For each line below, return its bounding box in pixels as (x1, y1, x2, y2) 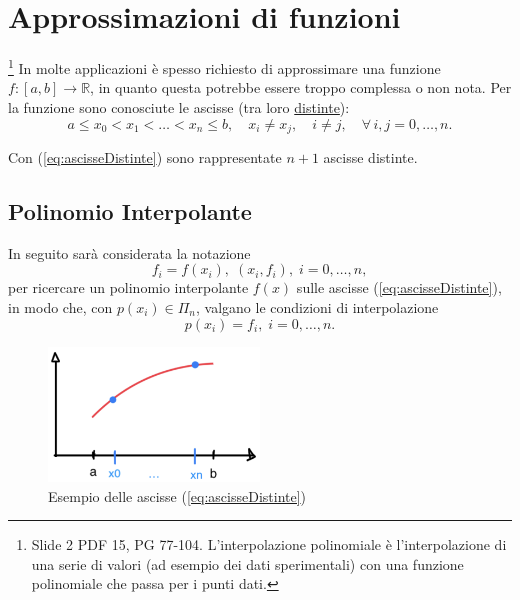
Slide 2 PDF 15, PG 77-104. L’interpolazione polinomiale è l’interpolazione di (31, 534, 507, 555)
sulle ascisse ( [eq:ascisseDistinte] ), (296, 277, 502, 298)
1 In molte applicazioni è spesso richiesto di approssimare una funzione (8, 55, 441, 78)
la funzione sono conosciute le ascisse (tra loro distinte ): (8, 96, 350, 117)
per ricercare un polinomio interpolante (8, 277, 249, 298)
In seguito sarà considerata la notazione (8, 242, 251, 263)
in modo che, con (8, 297, 113, 317)
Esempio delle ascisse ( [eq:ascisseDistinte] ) (48, 485, 307, 506)
